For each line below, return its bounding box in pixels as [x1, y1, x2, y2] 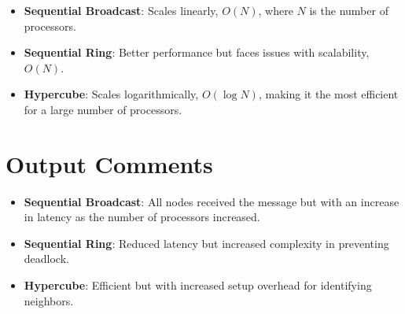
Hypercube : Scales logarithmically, [24, 86, 199, 102]
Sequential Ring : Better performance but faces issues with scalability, [24, 44, 370, 61]
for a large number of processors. [24, 101, 182, 117]
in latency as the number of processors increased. [24, 209, 260, 225]
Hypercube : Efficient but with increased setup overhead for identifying [24, 277, 372, 294]
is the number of [309, 2, 388, 18]
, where [258, 2, 293, 18]
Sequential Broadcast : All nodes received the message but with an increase [24, 193, 399, 209]
